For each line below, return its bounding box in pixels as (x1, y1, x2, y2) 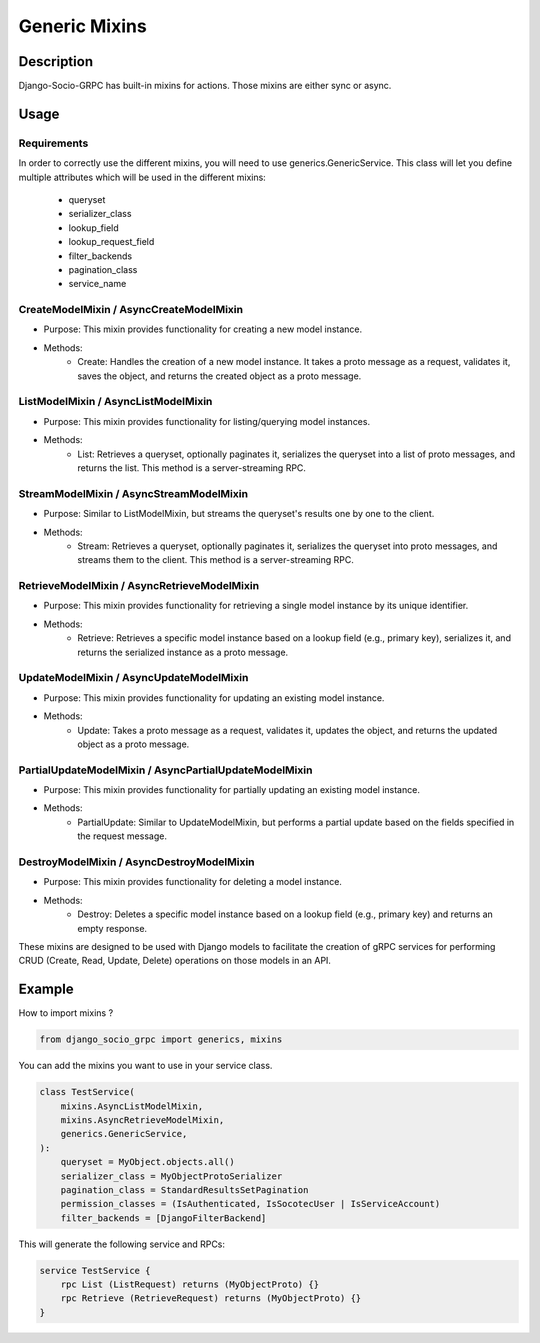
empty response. (77, 922, 148, 934)
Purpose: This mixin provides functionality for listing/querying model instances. (43, 415, 370, 427)
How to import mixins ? (18, 1007, 114, 1019)
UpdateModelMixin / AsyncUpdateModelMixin (18, 671, 249, 685)
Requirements (18, 136, 89, 150)
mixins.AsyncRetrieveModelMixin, (60, 1114, 225, 1125)
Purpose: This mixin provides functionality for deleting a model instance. (43, 876, 342, 888)
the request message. (77, 830, 167, 842)
